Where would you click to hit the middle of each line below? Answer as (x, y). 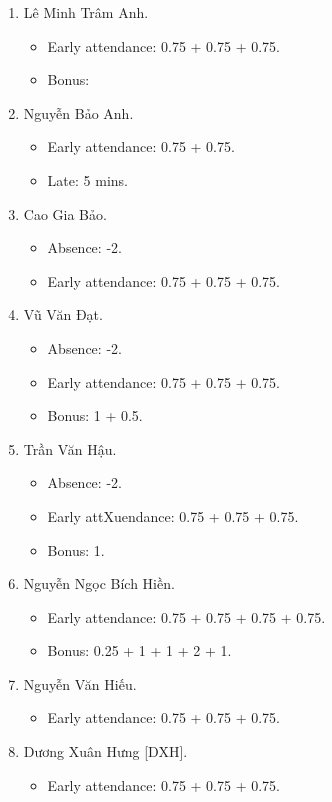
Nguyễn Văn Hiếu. (80, 683)
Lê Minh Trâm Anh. (86, 12)
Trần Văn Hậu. (70, 448)
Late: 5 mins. (87, 179)
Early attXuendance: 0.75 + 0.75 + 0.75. (173, 515)
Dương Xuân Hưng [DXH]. (105, 751)
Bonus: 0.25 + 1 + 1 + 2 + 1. (139, 650)
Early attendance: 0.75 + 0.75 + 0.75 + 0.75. (186, 616)
